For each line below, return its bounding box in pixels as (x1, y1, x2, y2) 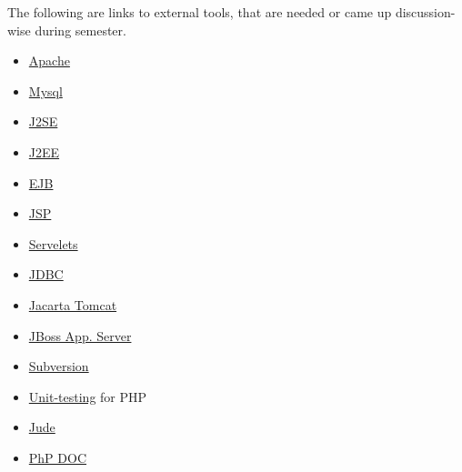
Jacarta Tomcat (28, 295, 117, 314)
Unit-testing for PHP (28, 387, 147, 406)
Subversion (28, 357, 89, 376)
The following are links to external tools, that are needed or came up (7, 3, 392, 21)
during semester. (35, 20, 126, 39)
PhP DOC (28, 447, 87, 467)
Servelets (28, 234, 78, 253)
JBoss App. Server (28, 326, 132, 345)
